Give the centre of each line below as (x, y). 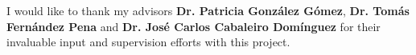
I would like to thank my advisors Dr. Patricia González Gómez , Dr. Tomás (208, 11)
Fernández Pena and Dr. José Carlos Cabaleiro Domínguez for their (194, 26)
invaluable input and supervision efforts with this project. (148, 42)
